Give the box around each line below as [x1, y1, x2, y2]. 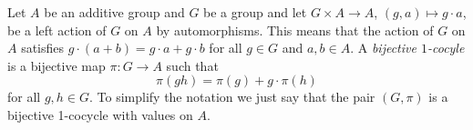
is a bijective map [7, 55, 106, 75]
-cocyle [427, 38, 465, 57]
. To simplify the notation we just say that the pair [89, 87, 375, 106]
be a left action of [7, 20, 107, 39]
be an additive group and [44, 3, 185, 21]
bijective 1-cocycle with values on [7, 105, 193, 124]
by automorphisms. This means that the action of [156, 20, 434, 39]
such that [166, 55, 219, 75]
